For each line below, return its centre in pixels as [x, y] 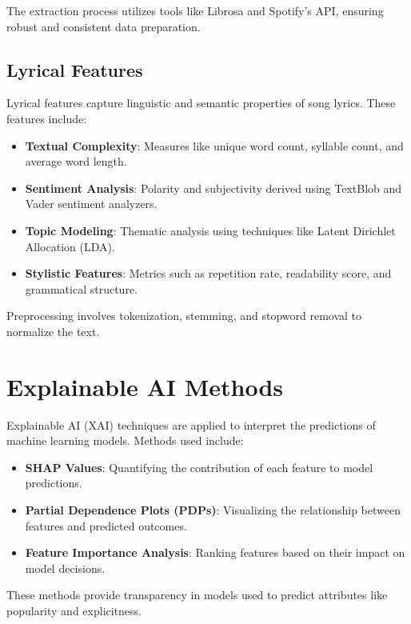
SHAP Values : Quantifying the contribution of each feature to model [199, 467]
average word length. [76, 161]
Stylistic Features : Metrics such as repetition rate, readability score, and [208, 273]
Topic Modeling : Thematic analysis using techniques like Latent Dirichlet [210, 230]
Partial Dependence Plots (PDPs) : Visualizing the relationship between [213, 510]
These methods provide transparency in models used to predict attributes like [197, 595]
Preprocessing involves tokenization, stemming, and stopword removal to [184, 316]
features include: [47, 118]
